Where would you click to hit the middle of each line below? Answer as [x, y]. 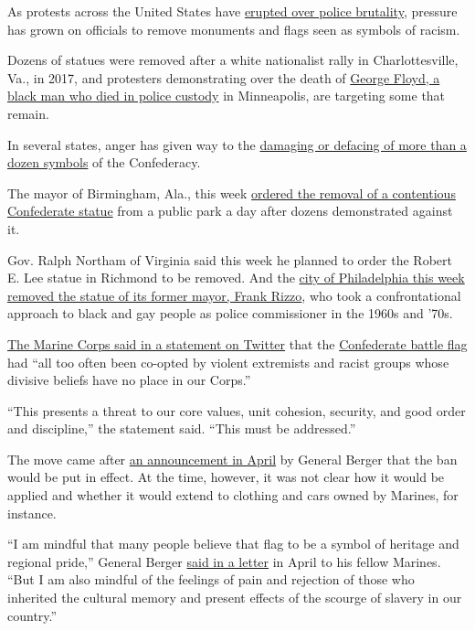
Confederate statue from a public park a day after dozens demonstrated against [230, 211]
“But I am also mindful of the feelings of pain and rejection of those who [211, 579]
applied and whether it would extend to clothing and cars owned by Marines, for [233, 495]
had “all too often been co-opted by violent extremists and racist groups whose [228, 362]
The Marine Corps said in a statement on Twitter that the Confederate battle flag [237, 343]
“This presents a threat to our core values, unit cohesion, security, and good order [237, 410]
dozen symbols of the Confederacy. [104, 162]
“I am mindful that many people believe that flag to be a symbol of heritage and [233, 544]
